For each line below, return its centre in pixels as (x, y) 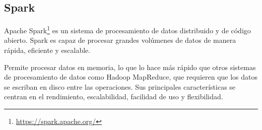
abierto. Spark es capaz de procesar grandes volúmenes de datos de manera (120, 40)
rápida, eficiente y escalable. (47, 50)
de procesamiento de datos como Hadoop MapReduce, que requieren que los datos (131, 77)
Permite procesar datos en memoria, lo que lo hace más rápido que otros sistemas (130, 67)
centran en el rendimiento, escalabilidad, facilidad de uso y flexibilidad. (114, 96)
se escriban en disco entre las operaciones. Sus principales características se (120, 86)
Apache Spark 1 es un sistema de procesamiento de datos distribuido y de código (127, 29)
